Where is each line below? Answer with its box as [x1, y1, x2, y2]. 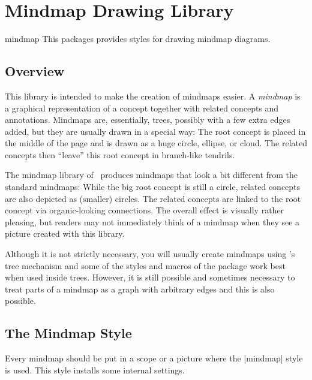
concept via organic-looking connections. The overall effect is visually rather [5, 204, 284, 216]
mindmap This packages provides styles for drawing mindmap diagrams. [5, 32, 271, 45]
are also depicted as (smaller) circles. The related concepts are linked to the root [5, 192, 301, 204]
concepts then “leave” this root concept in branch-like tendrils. [5, 148, 235, 161]
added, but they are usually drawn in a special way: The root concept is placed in [5, 125, 306, 137]
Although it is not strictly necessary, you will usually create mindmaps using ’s [5, 248, 295, 260]
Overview [5, 62, 65, 80]
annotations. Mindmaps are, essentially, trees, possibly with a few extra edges [5, 113, 290, 126]
